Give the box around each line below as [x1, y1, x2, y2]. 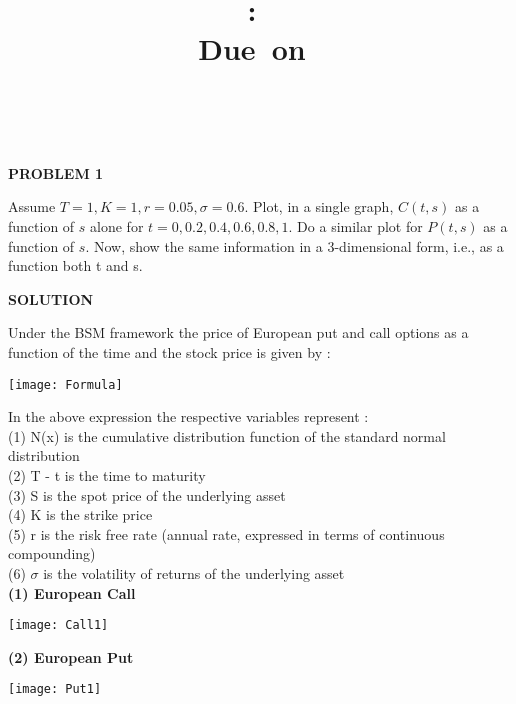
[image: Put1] [8, 682, 102, 697]
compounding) [8, 543, 96, 564]
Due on [198, 28, 306, 69]
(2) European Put [8, 646, 134, 667]
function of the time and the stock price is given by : [8, 341, 331, 362]
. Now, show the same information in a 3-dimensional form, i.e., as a [85, 235, 504, 256]
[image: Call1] [8, 618, 109, 633]
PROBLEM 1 [8, 162, 104, 183]
